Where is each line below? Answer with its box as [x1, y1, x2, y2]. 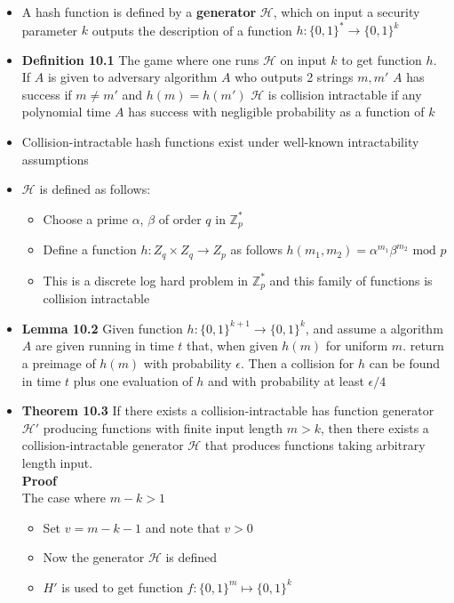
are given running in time [35, 336, 174, 355]
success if [21, 84, 72, 103]
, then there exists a [320, 418, 429, 437]
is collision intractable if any [267, 84, 422, 103]
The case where [21, 488, 106, 507]
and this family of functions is [269, 270, 433, 289]
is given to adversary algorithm [47, 68, 218, 86]
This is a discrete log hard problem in [43, 270, 249, 289]
